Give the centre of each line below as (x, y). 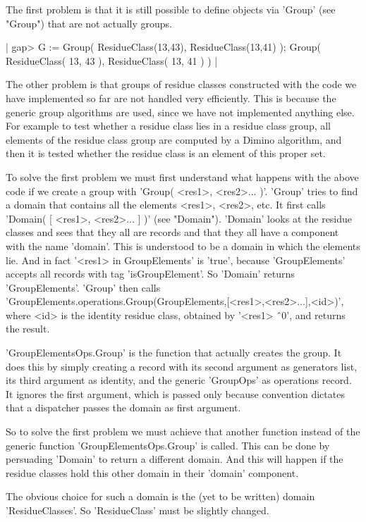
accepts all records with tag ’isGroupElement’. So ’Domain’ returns (150, 274)
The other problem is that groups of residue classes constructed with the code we (181, 84)
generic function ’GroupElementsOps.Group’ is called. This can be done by (168, 445)
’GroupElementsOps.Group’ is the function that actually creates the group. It (174, 353)
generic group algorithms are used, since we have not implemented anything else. (180, 112)
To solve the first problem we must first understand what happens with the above (182, 176)
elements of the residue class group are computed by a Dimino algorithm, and (174, 139)
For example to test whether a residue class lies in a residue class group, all (169, 126)
